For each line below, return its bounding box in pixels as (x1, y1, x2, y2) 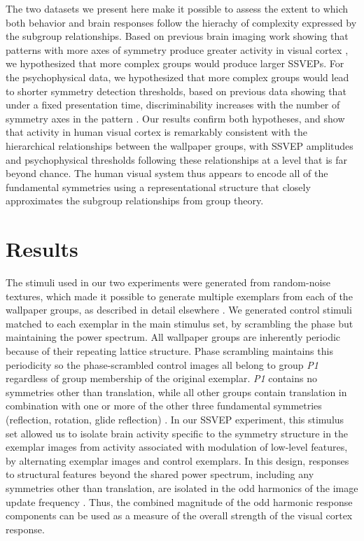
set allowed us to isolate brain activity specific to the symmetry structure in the (6, 426, 349, 440)
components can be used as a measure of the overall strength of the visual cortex (6, 508, 353, 523)
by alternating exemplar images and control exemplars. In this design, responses (6, 453, 349, 468)
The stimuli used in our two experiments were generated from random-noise (6, 275, 331, 290)
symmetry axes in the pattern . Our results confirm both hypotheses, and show (6, 111, 345, 125)
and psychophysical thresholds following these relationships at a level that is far (6, 152, 348, 167)
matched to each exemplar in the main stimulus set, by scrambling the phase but (6, 316, 353, 330)
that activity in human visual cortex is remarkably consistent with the (6, 125, 307, 139)
